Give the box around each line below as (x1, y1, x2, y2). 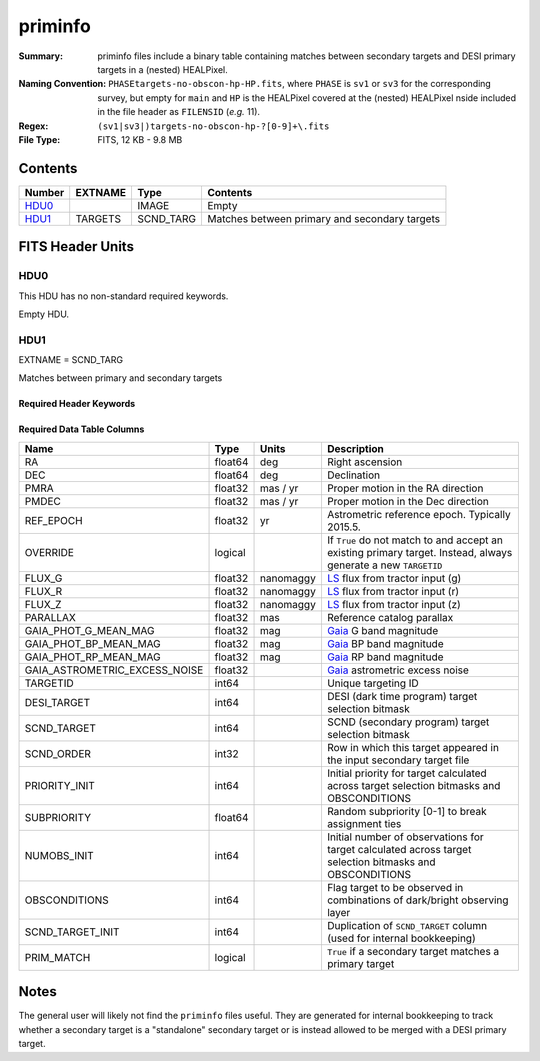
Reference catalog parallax (326, 610, 454, 624)
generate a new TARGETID (326, 558, 443, 572)
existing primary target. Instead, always (326, 545, 513, 559)
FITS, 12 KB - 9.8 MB (97, 133, 183, 145)
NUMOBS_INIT (24, 848, 94, 862)
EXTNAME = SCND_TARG (18, 354, 124, 366)
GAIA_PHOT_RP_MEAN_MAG (24, 650, 161, 664)
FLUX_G (24, 571, 63, 585)
